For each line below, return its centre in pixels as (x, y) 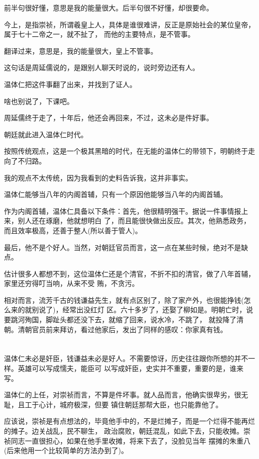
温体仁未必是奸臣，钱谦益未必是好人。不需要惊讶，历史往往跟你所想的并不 (126, 358)
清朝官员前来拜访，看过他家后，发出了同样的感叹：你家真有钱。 (122, 329)
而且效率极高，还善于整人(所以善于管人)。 (73, 230)
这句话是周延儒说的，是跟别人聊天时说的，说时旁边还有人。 (102, 67)
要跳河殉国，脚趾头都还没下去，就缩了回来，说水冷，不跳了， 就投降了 (120, 320)
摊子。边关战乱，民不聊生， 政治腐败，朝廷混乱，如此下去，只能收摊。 (127, 431)
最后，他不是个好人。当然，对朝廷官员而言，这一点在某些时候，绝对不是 (123, 247)
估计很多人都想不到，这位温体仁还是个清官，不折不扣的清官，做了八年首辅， (129, 273)
